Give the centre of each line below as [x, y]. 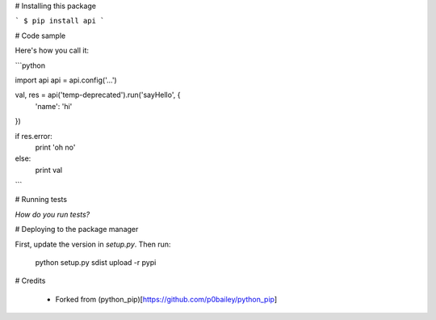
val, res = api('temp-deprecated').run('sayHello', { [98, 95]
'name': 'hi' [54, 106]
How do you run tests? [52, 214]
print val [49, 170]
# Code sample [40, 36]
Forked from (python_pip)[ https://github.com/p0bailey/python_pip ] [166, 299]
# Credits [30, 281]
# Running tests [41, 200]
